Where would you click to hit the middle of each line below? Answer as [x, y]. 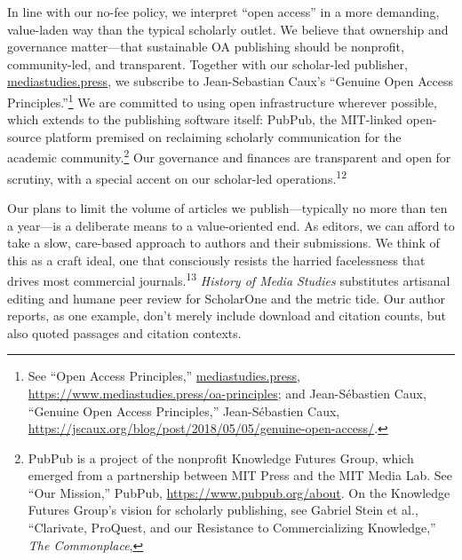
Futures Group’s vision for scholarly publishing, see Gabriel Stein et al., [223, 510]
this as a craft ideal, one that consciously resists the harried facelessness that [216, 260]
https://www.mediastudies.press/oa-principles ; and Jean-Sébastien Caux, [227, 393]
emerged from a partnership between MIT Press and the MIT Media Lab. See [240, 475]
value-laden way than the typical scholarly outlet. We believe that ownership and [228, 29]
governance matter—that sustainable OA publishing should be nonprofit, [206, 47]
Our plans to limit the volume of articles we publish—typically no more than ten [227, 207]
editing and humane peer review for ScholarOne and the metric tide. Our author [227, 298]
